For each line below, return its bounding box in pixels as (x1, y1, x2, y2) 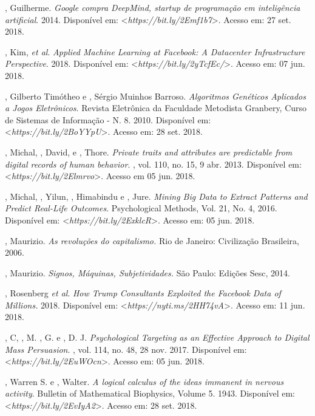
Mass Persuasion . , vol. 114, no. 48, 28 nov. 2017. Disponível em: (5, 343, 247, 355)
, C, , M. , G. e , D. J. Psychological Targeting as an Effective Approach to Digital (5, 331, 310, 344)
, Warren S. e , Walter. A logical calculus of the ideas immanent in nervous (5, 375, 284, 387)
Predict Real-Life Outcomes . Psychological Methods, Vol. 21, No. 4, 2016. (5, 202, 277, 214)
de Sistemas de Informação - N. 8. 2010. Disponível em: (5, 113, 211, 126)
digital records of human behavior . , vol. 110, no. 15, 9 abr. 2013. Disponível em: (5, 157, 302, 170)
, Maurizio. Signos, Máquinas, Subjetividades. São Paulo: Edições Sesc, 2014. (5, 266, 290, 279)
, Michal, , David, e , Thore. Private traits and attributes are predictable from (5, 145, 293, 158)
